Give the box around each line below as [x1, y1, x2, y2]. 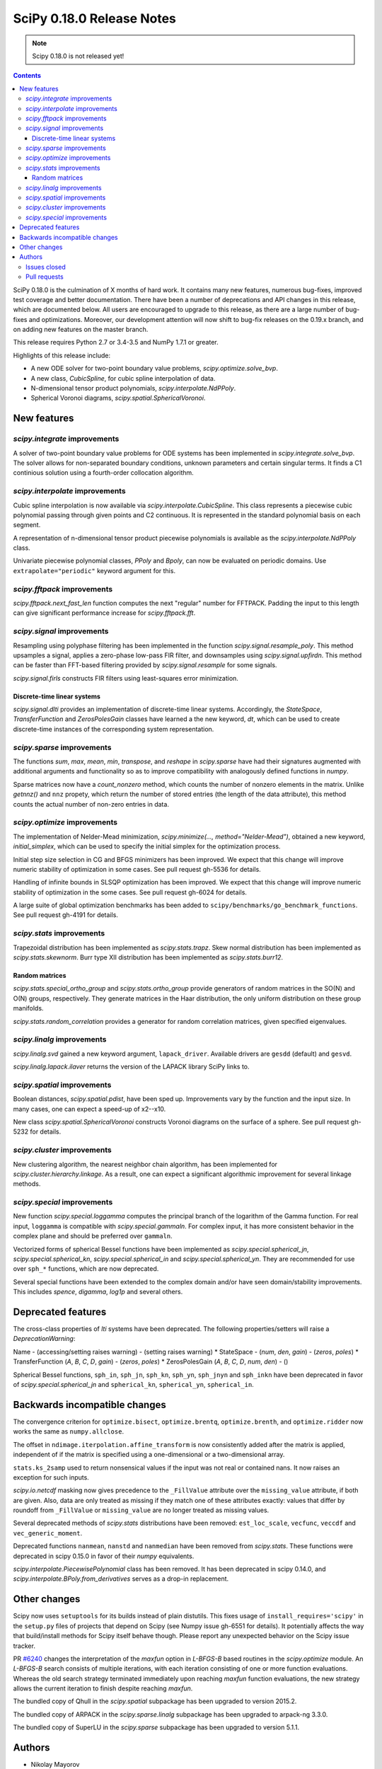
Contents [13, 71, 42, 80]
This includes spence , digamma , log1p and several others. [13, 1288, 183, 1296]
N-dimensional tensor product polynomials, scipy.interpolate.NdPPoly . [30, 384, 236, 393]
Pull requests [25, 272, 64, 281]
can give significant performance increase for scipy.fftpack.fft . [13, 609, 196, 617]
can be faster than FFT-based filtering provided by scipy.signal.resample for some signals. [13, 661, 277, 669]
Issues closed [25, 263, 66, 271]
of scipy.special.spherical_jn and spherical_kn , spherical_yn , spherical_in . [13, 1381, 254, 1389]
